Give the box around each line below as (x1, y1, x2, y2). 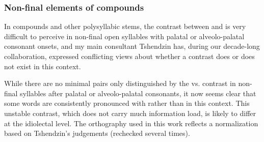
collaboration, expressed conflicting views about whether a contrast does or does (4, 51, 255, 61)
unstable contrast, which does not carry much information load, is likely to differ (4, 107, 256, 118)
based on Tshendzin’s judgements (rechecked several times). (4, 128, 190, 138)
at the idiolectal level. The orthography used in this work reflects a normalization (4, 118, 258, 128)
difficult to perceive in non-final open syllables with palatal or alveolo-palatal (4, 31, 245, 41)
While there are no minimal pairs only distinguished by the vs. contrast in (4, 78, 236, 89)
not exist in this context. (4, 61, 81, 71)
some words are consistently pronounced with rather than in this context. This (4, 98, 250, 108)
